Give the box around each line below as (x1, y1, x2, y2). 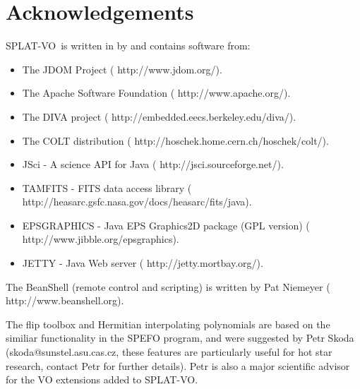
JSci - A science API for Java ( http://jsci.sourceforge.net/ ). (22, 157, 284, 172)
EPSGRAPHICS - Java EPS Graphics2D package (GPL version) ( (22, 217, 310, 232)
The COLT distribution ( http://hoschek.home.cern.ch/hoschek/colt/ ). (22, 133, 329, 148)
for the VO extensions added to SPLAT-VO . (6, 372, 198, 387)
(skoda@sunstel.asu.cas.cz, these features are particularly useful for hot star (6, 345, 332, 359)
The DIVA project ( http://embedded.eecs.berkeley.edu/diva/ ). (22, 109, 296, 124)
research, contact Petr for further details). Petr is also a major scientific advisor (6, 358, 350, 373)
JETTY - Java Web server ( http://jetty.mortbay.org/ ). (22, 256, 263, 270)
